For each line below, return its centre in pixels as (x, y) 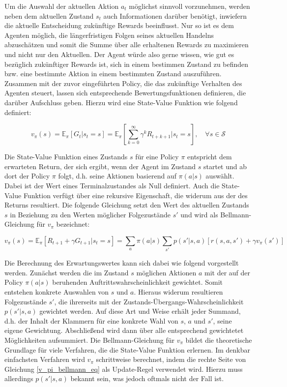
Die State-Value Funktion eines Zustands (66, 157)
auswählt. (220, 176)
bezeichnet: (73, 224)
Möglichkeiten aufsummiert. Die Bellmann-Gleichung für (89, 340)
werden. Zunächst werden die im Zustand (67, 272)
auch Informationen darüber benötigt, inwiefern (175, 15)
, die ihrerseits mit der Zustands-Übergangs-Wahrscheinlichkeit (149, 301)
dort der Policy (27, 176)
